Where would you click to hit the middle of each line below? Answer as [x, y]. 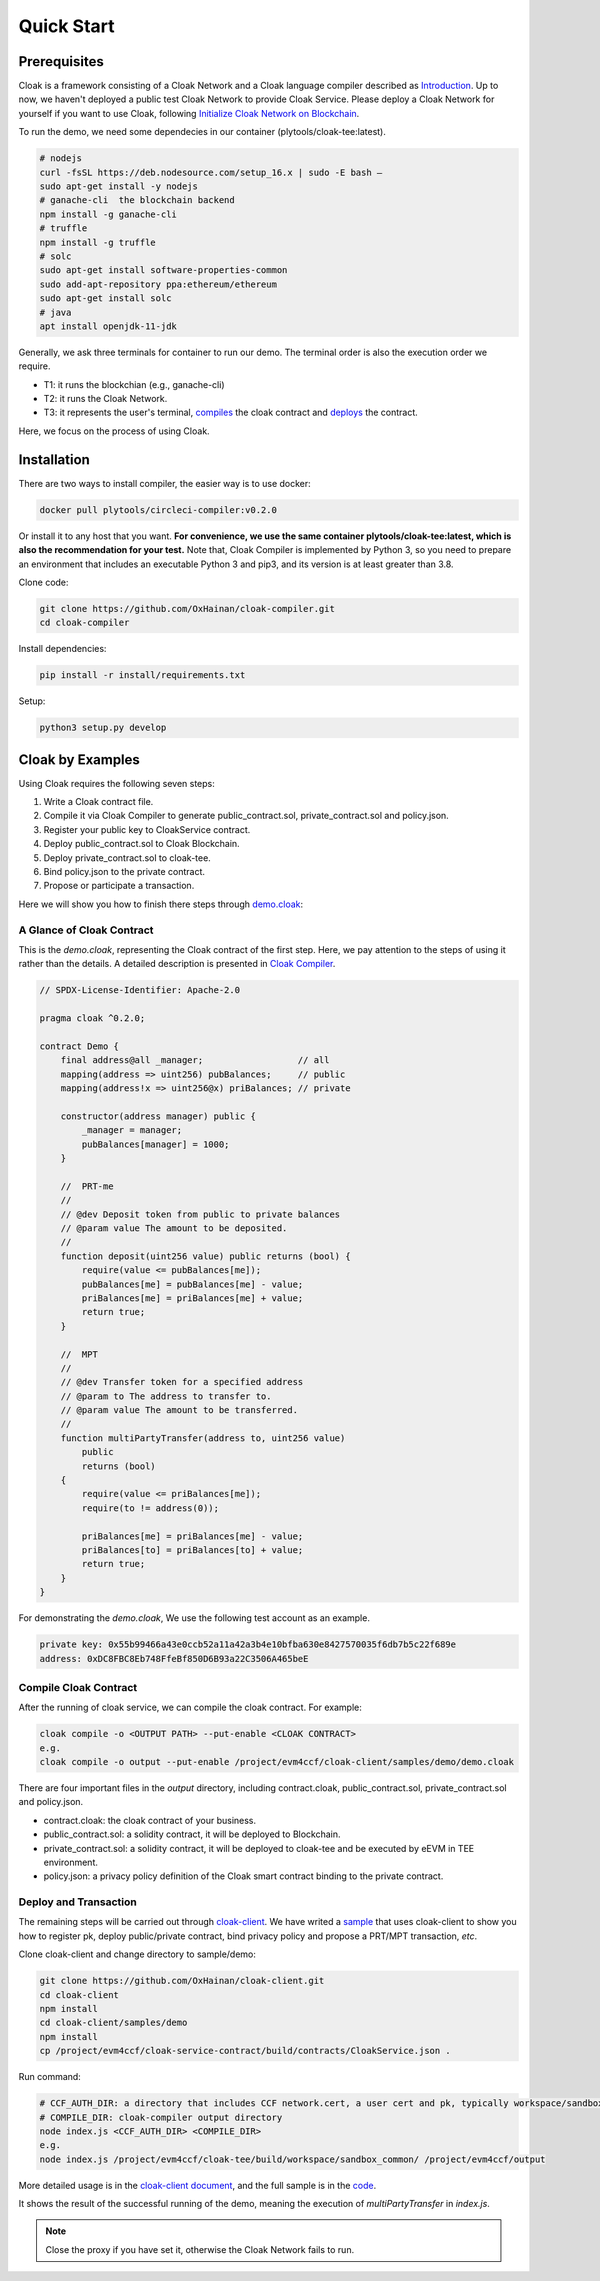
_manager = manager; [132, 1130]
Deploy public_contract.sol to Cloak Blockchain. [141, 844]
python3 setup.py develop [103, 728]
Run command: [50, 2077]
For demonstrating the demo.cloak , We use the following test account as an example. [194, 1618]
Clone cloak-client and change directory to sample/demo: [137, 1954]
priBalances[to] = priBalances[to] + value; [192, 1549]
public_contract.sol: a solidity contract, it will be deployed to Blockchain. [192, 1834]
